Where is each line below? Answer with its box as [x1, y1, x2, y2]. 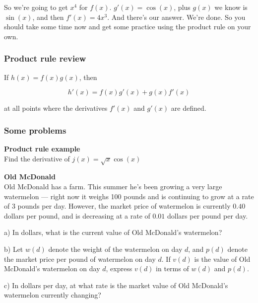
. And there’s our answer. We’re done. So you [107, 11, 246, 22]
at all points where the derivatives [4, 103, 108, 113]
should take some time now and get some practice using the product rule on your [4, 21, 251, 32]
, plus [174, 2, 191, 12]
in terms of [156, 263, 189, 274]
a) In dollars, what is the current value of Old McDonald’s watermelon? [4, 227, 222, 237]
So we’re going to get [4, 2, 68, 12]
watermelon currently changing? [4, 290, 101, 300]
